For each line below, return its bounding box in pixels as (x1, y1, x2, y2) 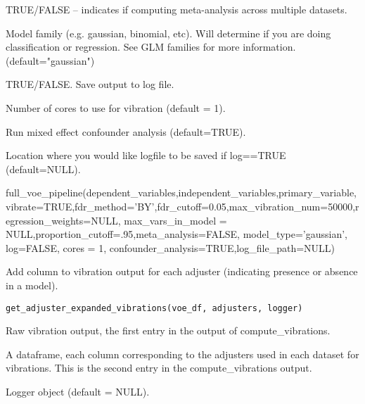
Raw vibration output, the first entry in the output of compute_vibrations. (6, 323, 331, 338)
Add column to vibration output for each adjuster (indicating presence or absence (6, 264, 358, 279)
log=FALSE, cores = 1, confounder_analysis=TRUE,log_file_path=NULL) (6, 240, 335, 255)
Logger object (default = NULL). (6, 384, 150, 398)
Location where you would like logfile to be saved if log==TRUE (6, 148, 286, 163)
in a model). (6, 277, 58, 292)
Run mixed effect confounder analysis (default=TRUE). (6, 124, 246, 139)
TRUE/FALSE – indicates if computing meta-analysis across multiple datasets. (6, 2, 347, 16)
